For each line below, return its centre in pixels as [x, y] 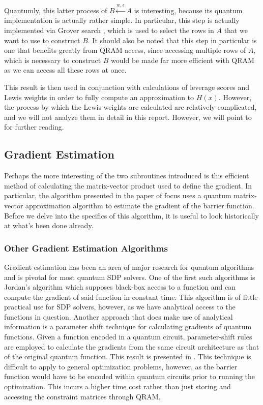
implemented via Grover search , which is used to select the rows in [109, 30]
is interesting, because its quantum [188, 10]
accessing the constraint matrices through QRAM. [82, 396]
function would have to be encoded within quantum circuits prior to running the [130, 376]
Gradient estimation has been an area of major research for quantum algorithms [129, 267]
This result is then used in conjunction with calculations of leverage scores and [127, 87]
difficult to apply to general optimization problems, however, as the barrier [121, 366]
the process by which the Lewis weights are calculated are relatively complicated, [130, 107]
